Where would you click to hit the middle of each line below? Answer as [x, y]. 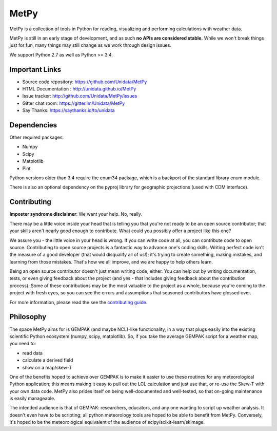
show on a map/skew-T [47, 367]
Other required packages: [37, 137]
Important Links [35, 69]
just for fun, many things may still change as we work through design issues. [90, 45]
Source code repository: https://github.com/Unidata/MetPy [85, 82]
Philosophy [28, 317]
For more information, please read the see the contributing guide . [78, 302]
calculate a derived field [48, 360]
